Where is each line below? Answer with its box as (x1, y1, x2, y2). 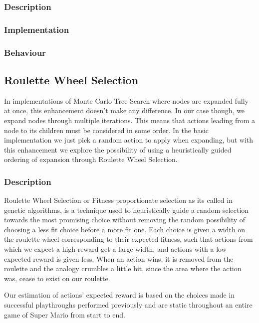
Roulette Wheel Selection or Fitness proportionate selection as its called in (4, 195, 233, 205)
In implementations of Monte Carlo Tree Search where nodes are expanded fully (4, 95, 249, 106)
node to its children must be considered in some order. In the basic (4, 125, 209, 135)
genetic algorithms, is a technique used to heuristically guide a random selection (4, 204, 249, 215)
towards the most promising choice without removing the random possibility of (4, 214, 246, 225)
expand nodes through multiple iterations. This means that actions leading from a (4, 115, 255, 125)
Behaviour (4, 46, 46, 58)
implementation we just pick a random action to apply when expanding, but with (4, 135, 254, 145)
